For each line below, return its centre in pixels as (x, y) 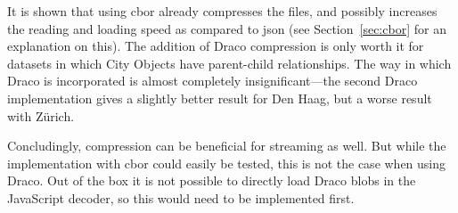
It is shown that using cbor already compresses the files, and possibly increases (222, 11)
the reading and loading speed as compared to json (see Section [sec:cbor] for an (227, 28)
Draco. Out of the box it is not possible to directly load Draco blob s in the (212, 180)
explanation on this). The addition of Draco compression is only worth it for (216, 46)
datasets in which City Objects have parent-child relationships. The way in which (229, 63)
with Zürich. (41, 115)
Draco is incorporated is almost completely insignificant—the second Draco (213, 81)
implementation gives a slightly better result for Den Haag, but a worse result (220, 98)
